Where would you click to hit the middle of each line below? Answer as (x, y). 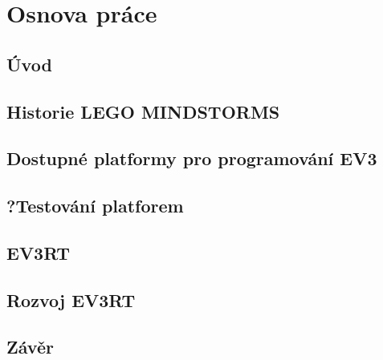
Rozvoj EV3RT (71, 299)
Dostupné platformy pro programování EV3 (192, 158)
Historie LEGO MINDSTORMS (143, 111)
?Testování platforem (95, 206)
